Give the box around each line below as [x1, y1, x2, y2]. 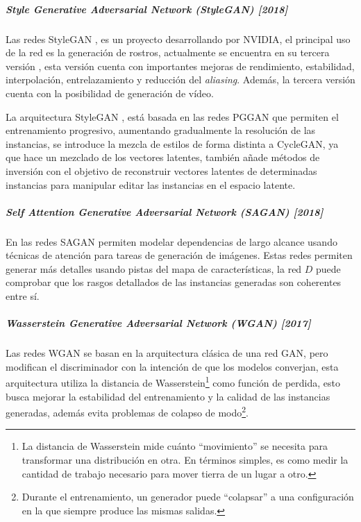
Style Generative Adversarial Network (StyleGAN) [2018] [6, 1, 288, 16]
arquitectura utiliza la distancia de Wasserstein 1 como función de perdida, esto [6, 373, 341, 390]
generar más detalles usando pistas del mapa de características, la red [6, 261, 302, 276]
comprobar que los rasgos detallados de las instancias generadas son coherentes [6, 275, 342, 289]
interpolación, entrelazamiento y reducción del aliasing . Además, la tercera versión [6, 72, 355, 87]
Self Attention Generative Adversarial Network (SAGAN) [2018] [6, 204, 324, 219]
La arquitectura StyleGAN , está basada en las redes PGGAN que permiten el [6, 109, 339, 124]
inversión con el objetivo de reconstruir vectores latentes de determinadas [6, 163, 317, 178]
